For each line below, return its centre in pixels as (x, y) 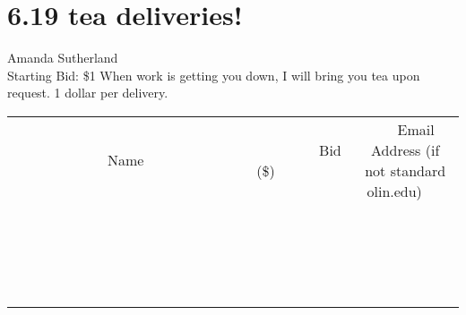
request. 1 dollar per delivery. (88, 93)
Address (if (406, 149)
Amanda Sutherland (63, 58)
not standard (406, 170)
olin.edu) (394, 191)
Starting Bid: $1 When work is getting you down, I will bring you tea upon (214, 75)
